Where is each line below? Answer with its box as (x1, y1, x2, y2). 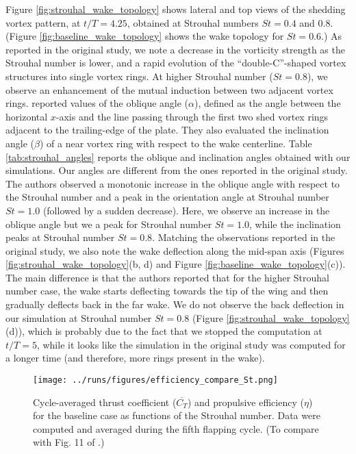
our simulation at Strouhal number (5, 310, 152, 325)
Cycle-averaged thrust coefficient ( (33, 394, 177, 409)
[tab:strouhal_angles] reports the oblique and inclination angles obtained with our (5, 149, 351, 164)
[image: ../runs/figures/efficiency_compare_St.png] (33, 375, 278, 386)
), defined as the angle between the (194, 96, 341, 110)
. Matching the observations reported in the (152, 230, 335, 244)
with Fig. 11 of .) (33, 435, 105, 449)
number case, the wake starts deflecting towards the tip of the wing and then (5, 283, 329, 298)
